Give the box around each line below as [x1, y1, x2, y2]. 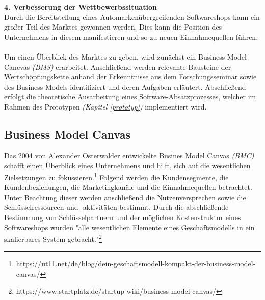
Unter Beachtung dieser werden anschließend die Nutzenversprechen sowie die [4, 192, 246, 202]
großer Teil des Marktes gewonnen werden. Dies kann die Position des [4, 21, 222, 32]
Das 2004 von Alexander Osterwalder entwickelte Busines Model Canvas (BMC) [4, 150, 254, 160]
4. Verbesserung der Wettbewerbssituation [4, 2, 157, 12]
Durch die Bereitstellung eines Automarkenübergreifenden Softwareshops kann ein [4, 11, 260, 22]
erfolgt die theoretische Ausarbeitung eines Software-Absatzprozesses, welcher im [4, 91, 256, 102]
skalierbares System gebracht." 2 [4, 232, 102, 244]
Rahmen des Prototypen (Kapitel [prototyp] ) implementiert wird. [4, 101, 207, 112]
